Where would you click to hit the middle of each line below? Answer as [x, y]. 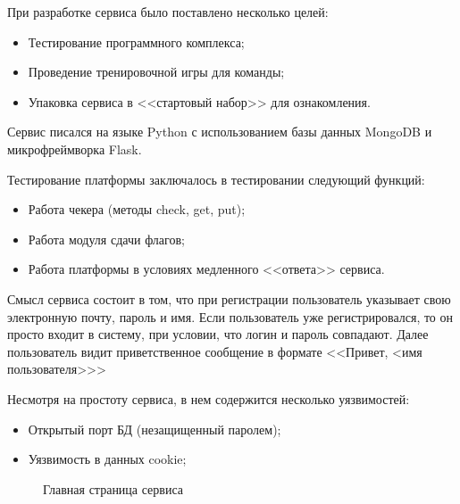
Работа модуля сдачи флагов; [106, 239]
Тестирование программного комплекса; [136, 41]
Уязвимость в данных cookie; [107, 459]
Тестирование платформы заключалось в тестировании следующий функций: [216, 179]
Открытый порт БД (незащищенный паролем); [155, 429]
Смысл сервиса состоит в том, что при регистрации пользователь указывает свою [229, 298]
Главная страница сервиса [113, 488]
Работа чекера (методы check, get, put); [137, 209]
